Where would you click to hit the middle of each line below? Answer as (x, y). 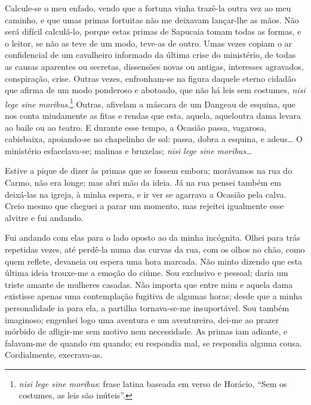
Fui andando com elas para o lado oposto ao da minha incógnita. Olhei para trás (153, 237)
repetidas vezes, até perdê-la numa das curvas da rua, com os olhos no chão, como (155, 249)
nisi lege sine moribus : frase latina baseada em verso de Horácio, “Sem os (153, 383)
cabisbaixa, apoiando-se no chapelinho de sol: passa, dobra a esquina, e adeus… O (154, 139)
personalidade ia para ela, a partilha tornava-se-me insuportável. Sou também (147, 307)
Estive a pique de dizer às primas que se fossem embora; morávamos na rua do (149, 171)
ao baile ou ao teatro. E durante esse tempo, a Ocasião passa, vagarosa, (136, 127)
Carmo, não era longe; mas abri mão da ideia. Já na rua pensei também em (143, 182)
